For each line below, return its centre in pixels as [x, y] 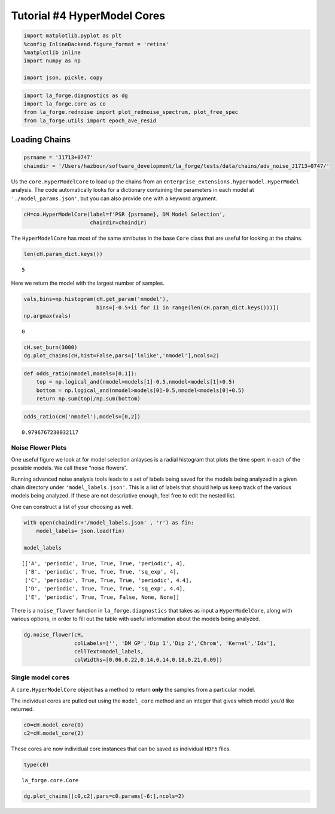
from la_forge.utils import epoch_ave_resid [90, 120]
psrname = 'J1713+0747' [59, 158]
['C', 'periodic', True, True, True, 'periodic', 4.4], [109, 580]
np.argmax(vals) [48, 316]
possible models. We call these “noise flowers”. [69, 468]
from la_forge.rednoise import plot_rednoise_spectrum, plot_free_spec [131, 112]
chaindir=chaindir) [118, 222]
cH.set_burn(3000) [51, 347]
